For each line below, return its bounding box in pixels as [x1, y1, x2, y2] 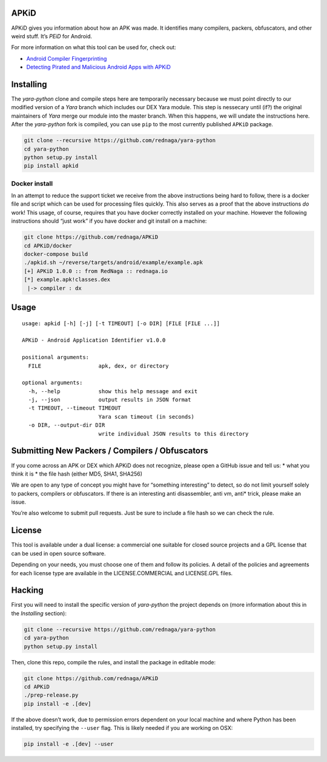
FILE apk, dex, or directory [28, 362, 169, 369]
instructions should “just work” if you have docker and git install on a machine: [11, 217, 207, 224]
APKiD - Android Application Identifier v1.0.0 [22, 337, 166, 344]
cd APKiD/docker [24, 242, 73, 249]
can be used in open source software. [11, 550, 106, 557]
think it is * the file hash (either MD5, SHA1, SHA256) [11, 470, 142, 477]
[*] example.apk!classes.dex [24, 276, 111, 283]
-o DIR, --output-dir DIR [28, 422, 105, 429]
